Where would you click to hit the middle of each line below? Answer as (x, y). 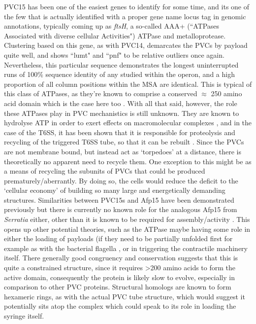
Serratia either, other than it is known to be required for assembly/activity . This (127, 219)
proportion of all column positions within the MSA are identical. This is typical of (128, 84)
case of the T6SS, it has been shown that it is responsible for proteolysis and (120, 132)
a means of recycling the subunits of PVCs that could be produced (105, 171)
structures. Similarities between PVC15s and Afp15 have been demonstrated (119, 199)
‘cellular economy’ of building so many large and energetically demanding (115, 190)
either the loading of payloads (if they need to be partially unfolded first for (118, 238)
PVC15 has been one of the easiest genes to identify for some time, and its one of (127, 6)
